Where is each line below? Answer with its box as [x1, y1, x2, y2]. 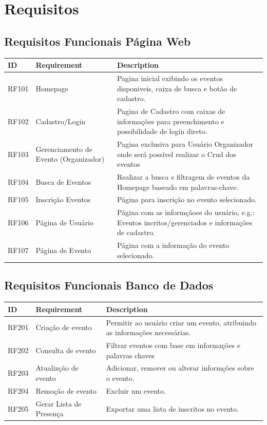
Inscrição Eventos [35, 194, 91, 205]
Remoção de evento [35, 385, 97, 396]
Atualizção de [35, 362, 79, 373]
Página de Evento [35, 245, 91, 256]
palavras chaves [106, 350, 155, 360]
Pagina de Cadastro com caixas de [117, 105, 225, 116]
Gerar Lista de [35, 398, 82, 409]
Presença [35, 408, 64, 419]
